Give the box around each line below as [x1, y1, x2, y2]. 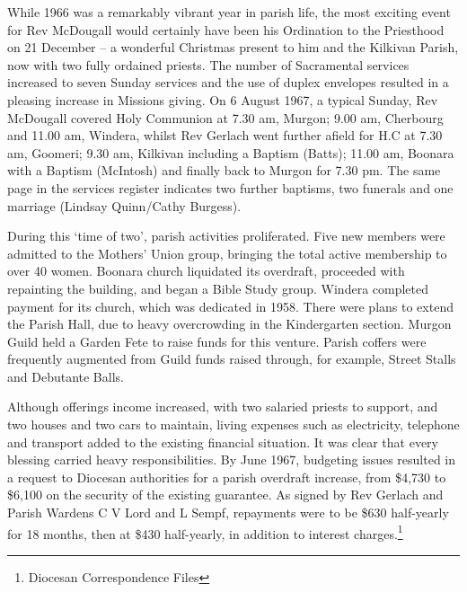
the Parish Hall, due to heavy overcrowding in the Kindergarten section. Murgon [7, 314, 452, 333]
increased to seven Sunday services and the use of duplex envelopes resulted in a [7, 73, 449, 92]
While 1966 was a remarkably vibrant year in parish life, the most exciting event [7, 3, 451, 21]
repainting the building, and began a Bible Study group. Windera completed [7, 278, 429, 297]
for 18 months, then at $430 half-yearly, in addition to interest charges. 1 [7, 521, 403, 543]
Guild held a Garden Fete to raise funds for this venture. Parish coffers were [7, 331, 427, 350]
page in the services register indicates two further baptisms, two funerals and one [7, 178, 454, 197]
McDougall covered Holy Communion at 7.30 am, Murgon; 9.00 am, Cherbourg [7, 108, 444, 127]
